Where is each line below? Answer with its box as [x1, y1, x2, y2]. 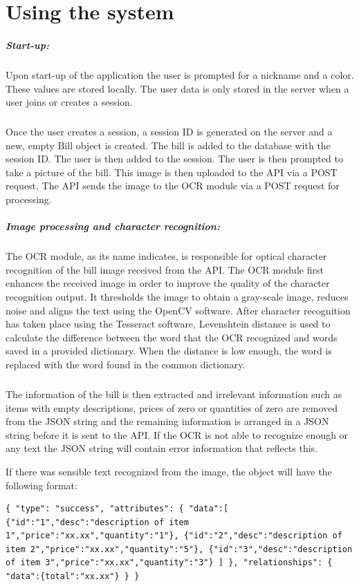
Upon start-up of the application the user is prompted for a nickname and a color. [6, 67, 354, 82]
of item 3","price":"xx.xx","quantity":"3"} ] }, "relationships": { [6, 558, 333, 568]
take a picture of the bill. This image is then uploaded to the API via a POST [6, 164, 338, 179]
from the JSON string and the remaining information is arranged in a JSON [6, 414, 329, 428]
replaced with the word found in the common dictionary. [6, 357, 246, 371]
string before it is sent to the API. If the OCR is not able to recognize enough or [6, 427, 349, 442]
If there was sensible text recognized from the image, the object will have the [6, 464, 332, 478]
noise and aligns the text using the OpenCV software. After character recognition [6, 303, 351, 317]
